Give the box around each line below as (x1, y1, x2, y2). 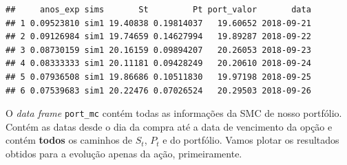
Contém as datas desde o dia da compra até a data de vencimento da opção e (6, 119, 333, 133)
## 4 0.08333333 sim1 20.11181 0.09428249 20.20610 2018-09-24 (6, 58, 311, 69)
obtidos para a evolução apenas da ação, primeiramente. (6, 146, 242, 160)
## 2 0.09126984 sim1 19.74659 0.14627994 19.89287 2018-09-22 (6, 32, 311, 42)
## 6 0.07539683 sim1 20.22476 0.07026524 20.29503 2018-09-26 (6, 85, 311, 96)
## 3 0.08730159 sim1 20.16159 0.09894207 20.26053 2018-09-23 (6, 45, 311, 55)
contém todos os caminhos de (6, 133, 133, 147)
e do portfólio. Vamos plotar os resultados (162, 133, 339, 147)
